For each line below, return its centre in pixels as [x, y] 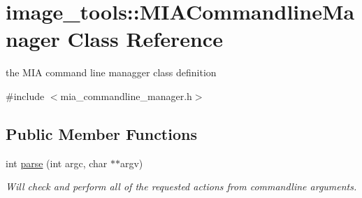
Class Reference [145, 39]
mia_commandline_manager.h [126, 96]
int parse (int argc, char [57, 163]
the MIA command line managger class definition [111, 72]
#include [25, 96]
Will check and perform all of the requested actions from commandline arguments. [181, 186]
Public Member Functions [101, 133]
